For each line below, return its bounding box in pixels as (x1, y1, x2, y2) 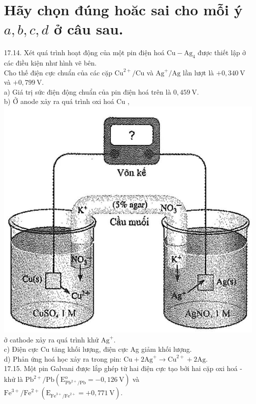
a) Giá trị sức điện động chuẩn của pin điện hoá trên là (4, 86, 171, 97)
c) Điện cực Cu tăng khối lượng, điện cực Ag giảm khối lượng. (4, 344, 192, 354)
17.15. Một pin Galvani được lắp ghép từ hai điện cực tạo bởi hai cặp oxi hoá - (4, 363, 242, 373)
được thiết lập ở (197, 47, 246, 58)
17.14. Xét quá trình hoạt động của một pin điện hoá (4, 47, 164, 58)
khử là (4, 374, 23, 384)
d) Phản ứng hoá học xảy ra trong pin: (4, 353, 122, 364)
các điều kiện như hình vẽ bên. (4, 58, 97, 68)
